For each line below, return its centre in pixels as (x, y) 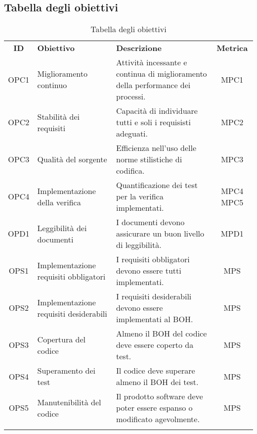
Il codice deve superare (156, 371)
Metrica (232, 48)
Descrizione (139, 48)
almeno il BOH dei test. (157, 382)
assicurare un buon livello (160, 234)
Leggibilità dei (62, 228)
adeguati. (132, 134)
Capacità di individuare (157, 111)
